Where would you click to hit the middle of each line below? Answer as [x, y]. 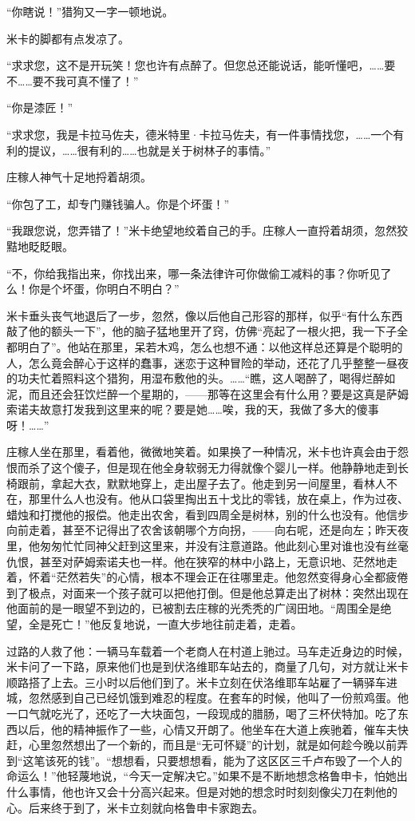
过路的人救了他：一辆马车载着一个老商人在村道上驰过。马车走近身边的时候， [207, 650]
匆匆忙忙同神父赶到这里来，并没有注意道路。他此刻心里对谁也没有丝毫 [224, 546]
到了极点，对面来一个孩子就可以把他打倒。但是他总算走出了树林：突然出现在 [207, 592]
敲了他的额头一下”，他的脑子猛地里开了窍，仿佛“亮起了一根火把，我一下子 [202, 331]
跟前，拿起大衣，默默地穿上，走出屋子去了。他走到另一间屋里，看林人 [202, 483]
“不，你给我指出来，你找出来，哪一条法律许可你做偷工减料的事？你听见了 [199, 273]
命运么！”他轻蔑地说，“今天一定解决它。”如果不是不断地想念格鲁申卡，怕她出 [207, 776]
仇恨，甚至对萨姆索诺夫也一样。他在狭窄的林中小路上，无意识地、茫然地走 [202, 561]
